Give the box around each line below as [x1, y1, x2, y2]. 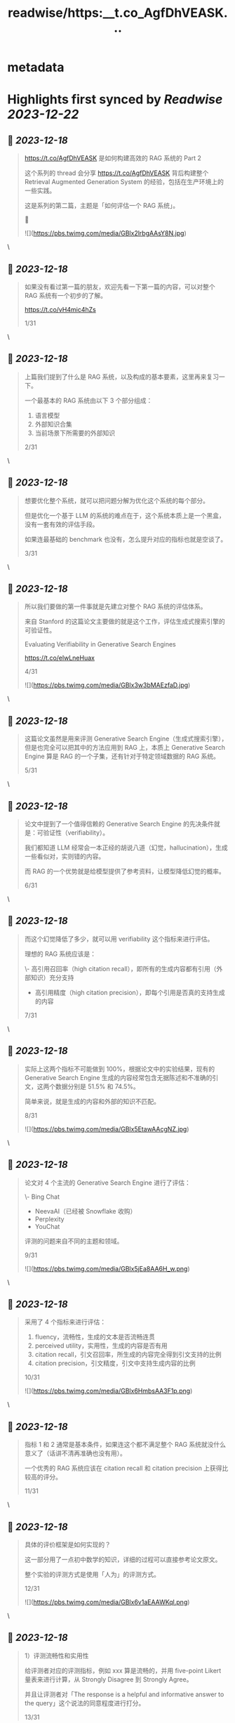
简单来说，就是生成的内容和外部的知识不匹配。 [24, 1097, 160, 1105]
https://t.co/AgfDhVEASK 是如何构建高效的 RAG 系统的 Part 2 [24, 154, 201, 162]
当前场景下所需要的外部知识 [34, 429, 116, 437]
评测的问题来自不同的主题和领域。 [24, 1237, 123, 1245]
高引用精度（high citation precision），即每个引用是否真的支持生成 [34, 988, 226, 996]
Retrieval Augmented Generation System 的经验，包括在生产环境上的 [24, 178, 224, 186]
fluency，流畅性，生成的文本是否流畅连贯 [34, 1333, 156, 1341]
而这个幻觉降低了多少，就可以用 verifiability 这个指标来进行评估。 [24, 935, 214, 943]
